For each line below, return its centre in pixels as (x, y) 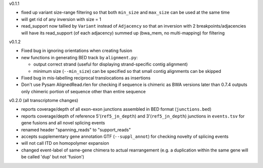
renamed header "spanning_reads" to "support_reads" (76, 130)
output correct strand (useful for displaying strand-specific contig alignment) (111, 64)
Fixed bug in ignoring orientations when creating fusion (77, 50)
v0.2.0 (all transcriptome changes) (44, 101)
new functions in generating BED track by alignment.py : (80, 57)
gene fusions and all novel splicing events (63, 123)
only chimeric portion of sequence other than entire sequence (84, 91)
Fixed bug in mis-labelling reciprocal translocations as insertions (86, 78)
